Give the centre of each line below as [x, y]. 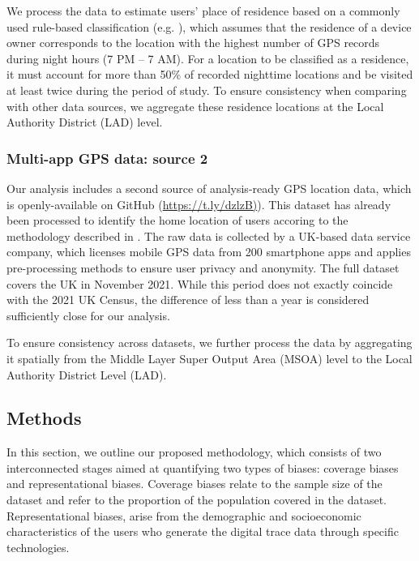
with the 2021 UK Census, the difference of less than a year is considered [188, 300]
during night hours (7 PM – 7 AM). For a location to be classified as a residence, [208, 58]
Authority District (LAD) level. [85, 122]
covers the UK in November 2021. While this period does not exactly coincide [200, 283]
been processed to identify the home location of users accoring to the [177, 220]
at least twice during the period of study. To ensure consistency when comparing [207, 90]
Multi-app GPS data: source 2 [107, 158]
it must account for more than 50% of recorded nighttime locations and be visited [210, 74]
